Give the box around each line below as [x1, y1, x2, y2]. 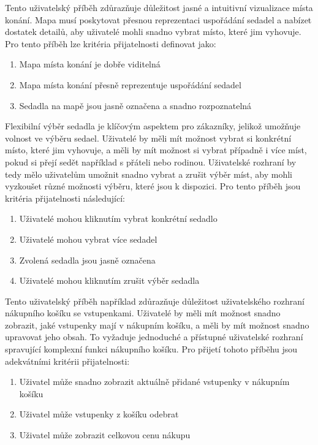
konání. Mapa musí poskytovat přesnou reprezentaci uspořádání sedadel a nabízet [5, 13, 312, 26]
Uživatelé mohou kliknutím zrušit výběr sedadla [19, 274, 200, 287]
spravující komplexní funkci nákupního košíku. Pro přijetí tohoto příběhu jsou [5, 343, 298, 356]
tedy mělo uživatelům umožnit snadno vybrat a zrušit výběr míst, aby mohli [5, 167, 292, 180]
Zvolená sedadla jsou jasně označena [19, 253, 156, 266]
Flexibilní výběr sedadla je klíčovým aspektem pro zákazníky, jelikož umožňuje [5, 120, 301, 132]
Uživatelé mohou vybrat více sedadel [19, 232, 157, 245]
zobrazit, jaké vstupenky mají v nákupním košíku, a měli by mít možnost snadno [5, 318, 309, 331]
